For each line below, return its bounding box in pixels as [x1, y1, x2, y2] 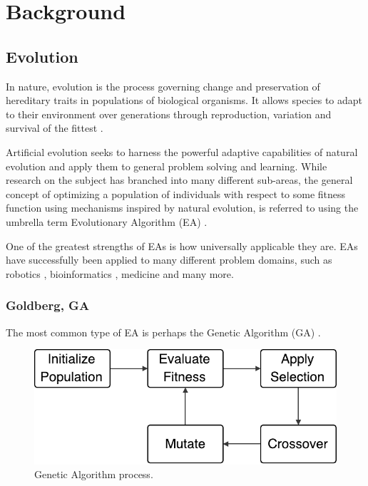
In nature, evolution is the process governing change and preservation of [6, 78, 320, 93]
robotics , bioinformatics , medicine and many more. [6, 266, 234, 281]
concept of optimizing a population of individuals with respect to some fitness [6, 186, 346, 201]
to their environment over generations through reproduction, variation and [6, 106, 332, 121]
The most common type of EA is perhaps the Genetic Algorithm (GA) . [6, 324, 321, 339]
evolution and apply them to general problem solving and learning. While [6, 158, 327, 173]
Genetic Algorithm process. [34, 467, 153, 482]
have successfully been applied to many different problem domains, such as [6, 252, 332, 267]
